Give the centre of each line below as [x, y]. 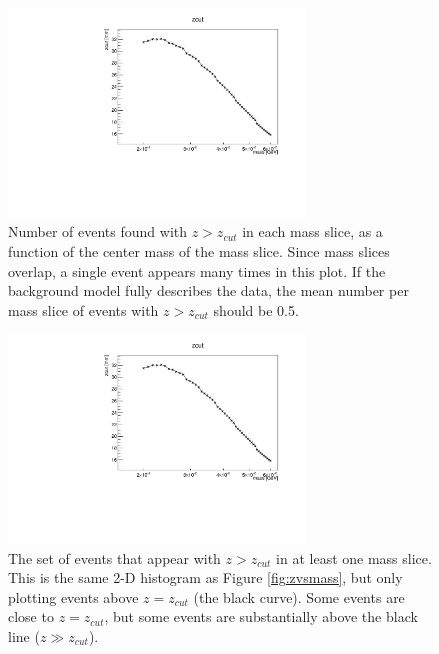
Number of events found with [98, 231]
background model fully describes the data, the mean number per [208, 290]
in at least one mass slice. [354, 557]
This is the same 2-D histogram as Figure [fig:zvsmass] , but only [205, 577]
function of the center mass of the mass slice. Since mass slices [199, 250]
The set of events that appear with [114, 557]
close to [31, 616]
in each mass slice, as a [312, 231]
